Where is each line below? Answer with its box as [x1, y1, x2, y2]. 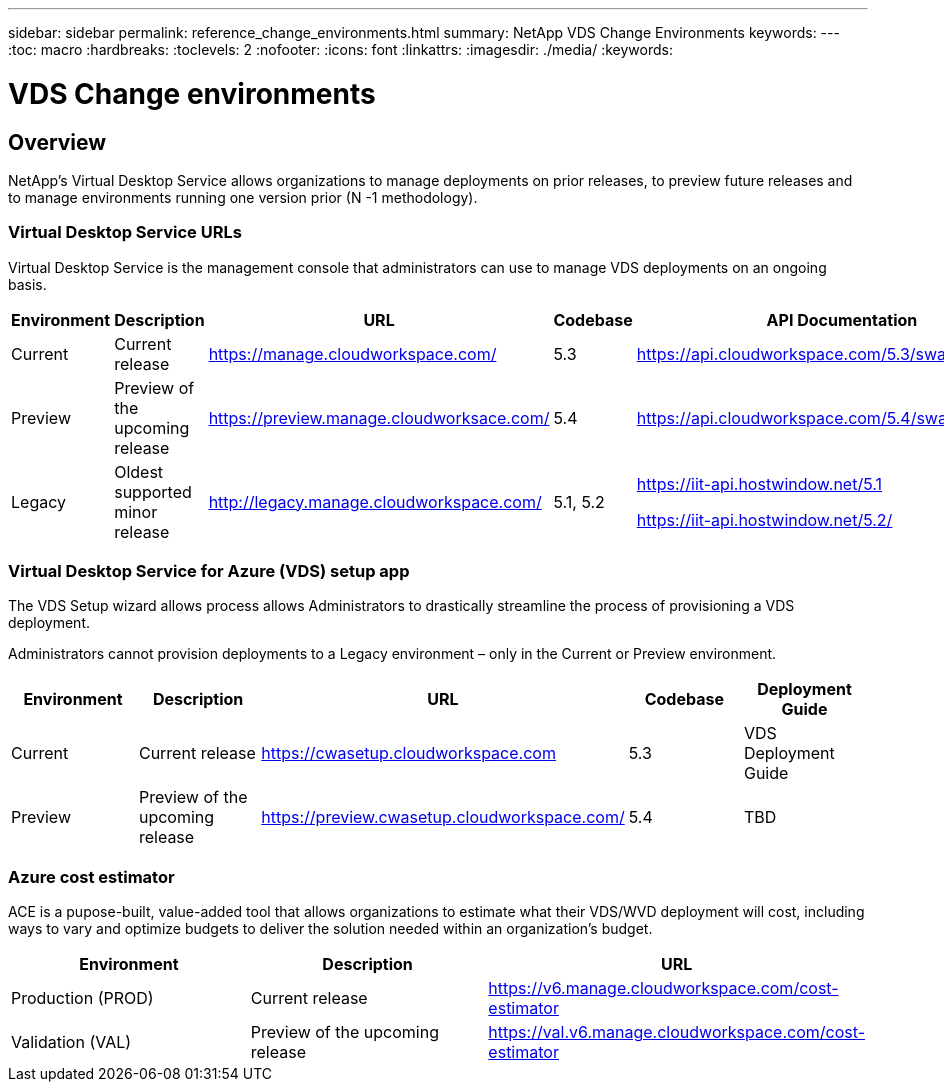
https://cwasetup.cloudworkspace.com [261, 743, 556, 764]
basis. [8, 275, 47, 293]
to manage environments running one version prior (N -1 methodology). [8, 188, 478, 206]
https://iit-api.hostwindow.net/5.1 [636, 473, 882, 494]
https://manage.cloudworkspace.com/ [208, 343, 497, 364]
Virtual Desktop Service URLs [8, 222, 242, 243]
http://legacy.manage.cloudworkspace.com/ [208, 491, 542, 512]
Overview [8, 129, 107, 155]
